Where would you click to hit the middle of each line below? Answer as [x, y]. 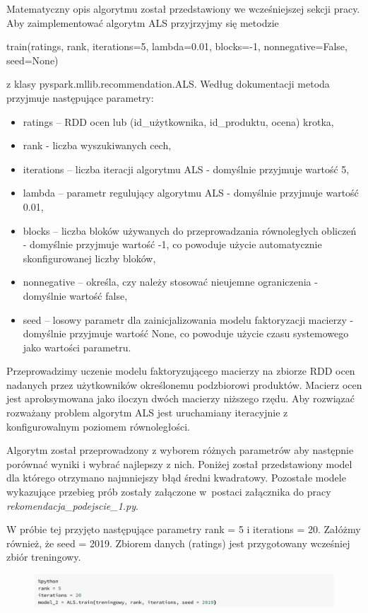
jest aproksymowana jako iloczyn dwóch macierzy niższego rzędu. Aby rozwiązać [181, 398]
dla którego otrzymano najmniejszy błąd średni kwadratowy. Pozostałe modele [176, 478]
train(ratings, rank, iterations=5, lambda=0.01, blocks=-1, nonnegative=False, [177, 46]
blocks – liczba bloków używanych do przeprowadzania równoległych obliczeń [190, 230]
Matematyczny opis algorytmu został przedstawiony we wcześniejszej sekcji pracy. [183, 8]
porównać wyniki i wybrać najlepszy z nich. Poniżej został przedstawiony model [179, 463]
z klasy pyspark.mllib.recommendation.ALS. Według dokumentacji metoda [168, 84]
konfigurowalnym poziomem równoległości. [98, 426]
